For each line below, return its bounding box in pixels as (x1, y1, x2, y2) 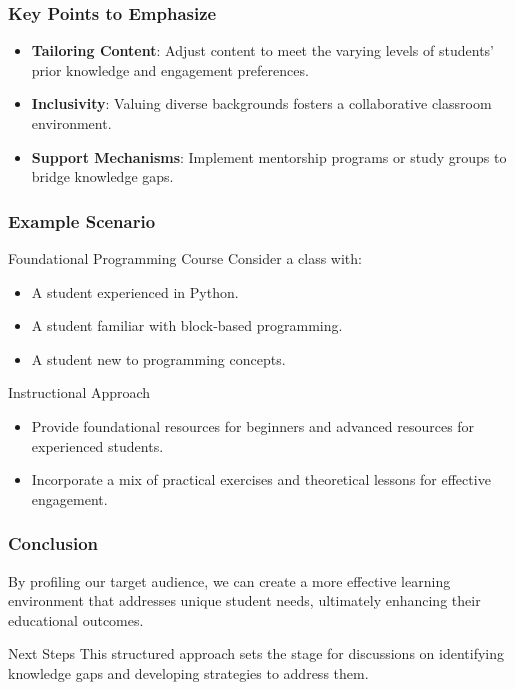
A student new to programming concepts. (31, 348, 286, 369)
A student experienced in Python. (31, 281, 239, 302)
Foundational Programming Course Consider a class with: (8, 248, 362, 268)
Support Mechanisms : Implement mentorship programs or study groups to (31, 146, 507, 167)
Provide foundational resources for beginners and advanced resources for (31, 415, 475, 436)
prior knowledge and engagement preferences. (31, 59, 309, 80)
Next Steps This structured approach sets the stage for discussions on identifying (8, 643, 504, 664)
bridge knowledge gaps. (31, 166, 174, 187)
